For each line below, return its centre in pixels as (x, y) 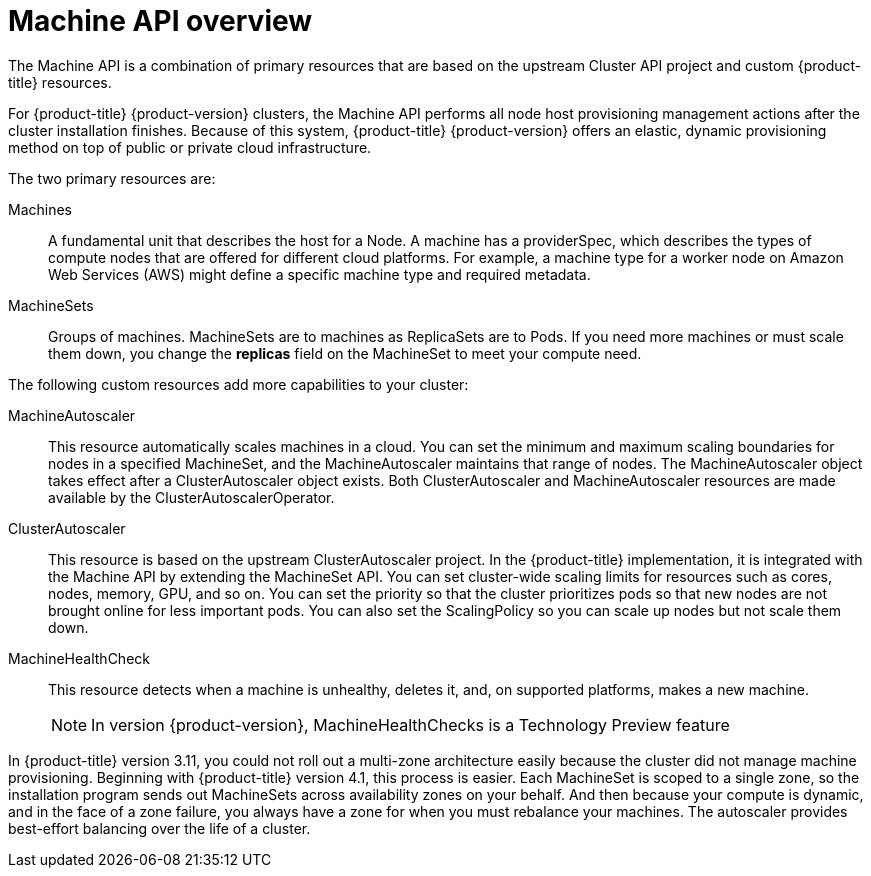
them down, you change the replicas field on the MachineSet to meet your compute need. (345, 353)
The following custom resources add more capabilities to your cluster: (238, 384)
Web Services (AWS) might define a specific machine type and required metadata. (319, 274)
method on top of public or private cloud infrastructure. (190, 147)
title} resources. (60, 82)
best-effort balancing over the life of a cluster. (159, 828)
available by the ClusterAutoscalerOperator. (191, 497)
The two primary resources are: (112, 178)
